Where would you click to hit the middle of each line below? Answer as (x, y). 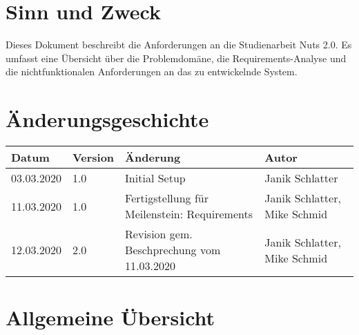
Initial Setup (155, 178)
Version (93, 157)
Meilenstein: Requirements (189, 214)
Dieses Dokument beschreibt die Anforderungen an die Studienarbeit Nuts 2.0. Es (179, 45)
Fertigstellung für (167, 198)
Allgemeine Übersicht (110, 317)
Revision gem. (159, 234)
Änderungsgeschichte (107, 119)
